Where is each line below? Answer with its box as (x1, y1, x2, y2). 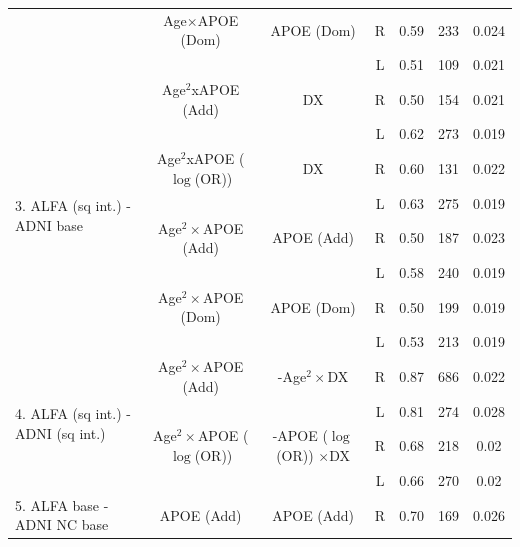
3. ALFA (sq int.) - (15, 195, 131, 216)
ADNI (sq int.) (15, 422, 106, 443)
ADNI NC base (15, 514, 109, 535)
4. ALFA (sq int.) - (15, 403, 131, 424)
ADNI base (15, 214, 83, 235)
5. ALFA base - (15, 494, 109, 515)
